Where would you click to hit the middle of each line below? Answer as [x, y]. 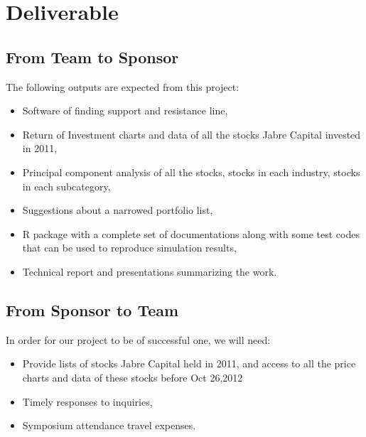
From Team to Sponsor [92, 56]
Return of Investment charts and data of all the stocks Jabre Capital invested [192, 134]
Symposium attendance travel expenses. [109, 425]
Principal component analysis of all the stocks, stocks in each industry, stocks [191, 172]
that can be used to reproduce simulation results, [129, 248]
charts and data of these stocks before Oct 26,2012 [133, 377]
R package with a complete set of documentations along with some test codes [191, 233]
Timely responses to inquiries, [87, 401]
